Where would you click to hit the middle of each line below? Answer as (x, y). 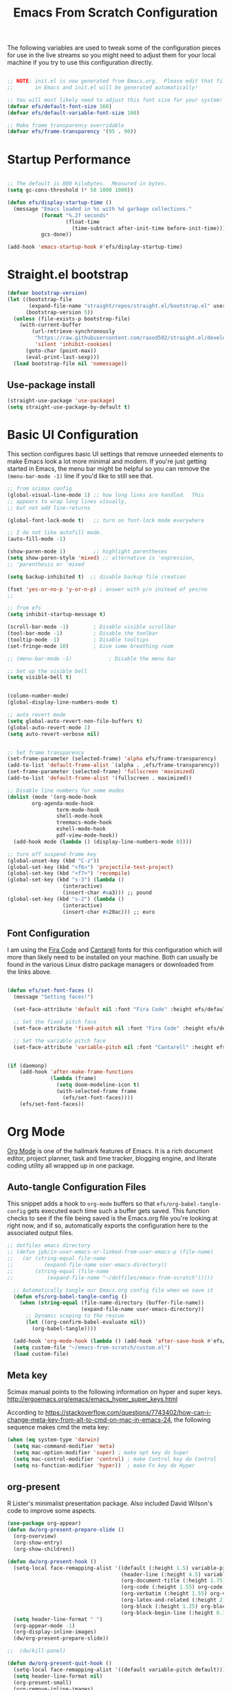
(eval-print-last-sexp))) (62, 357)
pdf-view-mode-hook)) (87, 835)
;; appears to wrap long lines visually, (67, 501)
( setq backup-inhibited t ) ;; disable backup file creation (97, 577)
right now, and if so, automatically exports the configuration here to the (108, 1225)
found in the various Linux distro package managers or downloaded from (111, 965)
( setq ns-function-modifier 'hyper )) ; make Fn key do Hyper (104, 1465)
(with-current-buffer (50, 325)
